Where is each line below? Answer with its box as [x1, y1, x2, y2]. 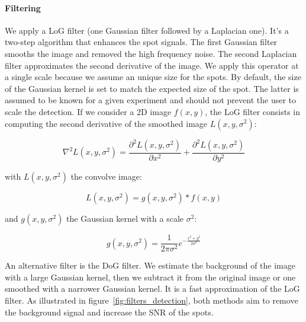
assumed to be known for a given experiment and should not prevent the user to [5, 94, 297, 106]
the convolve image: [70, 170, 142, 183]
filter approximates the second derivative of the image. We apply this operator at [5, 59, 299, 71]
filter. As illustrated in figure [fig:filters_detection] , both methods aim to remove [5, 294, 298, 306]
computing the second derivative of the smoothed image [5, 117, 208, 129]
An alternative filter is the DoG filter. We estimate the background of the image [5, 259, 295, 272]
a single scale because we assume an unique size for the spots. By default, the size [5, 71, 301, 83]
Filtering [5, 1, 41, 14]
